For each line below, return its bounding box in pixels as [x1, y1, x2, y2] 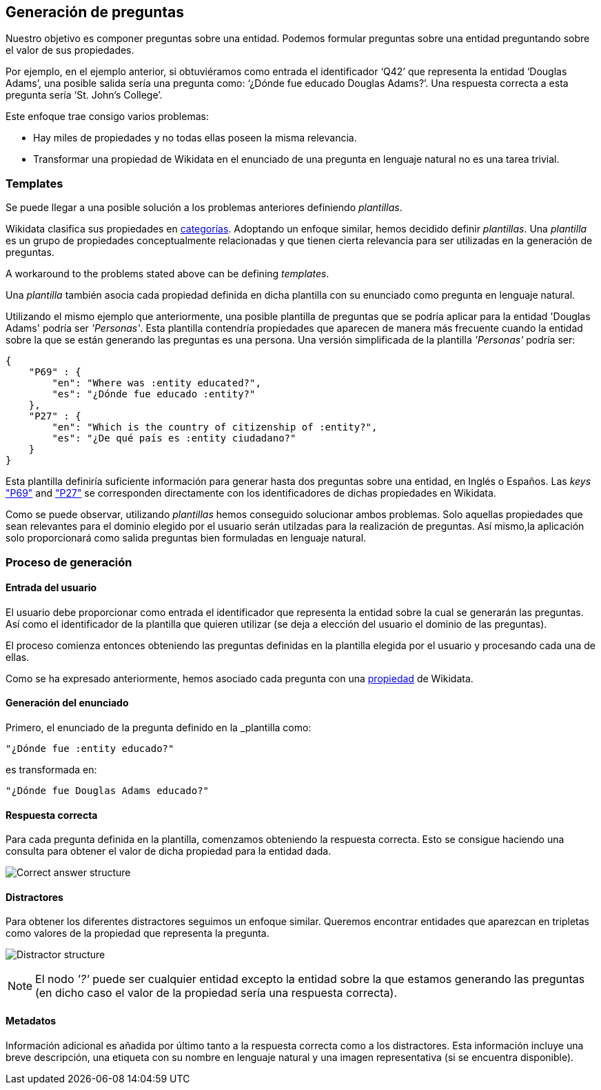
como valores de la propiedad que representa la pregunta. [6, 927, 269, 940]
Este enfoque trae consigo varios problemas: [6, 110, 209, 123]
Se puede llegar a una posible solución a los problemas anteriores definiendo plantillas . [6, 201, 403, 214]
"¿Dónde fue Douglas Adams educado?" [6, 784, 210, 796]
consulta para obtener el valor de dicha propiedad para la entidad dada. [6, 845, 332, 858]
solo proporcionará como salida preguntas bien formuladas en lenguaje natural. [6, 532, 367, 544]
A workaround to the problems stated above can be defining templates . [6, 268, 329, 280]
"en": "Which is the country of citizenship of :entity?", [52, 422, 378, 433]
